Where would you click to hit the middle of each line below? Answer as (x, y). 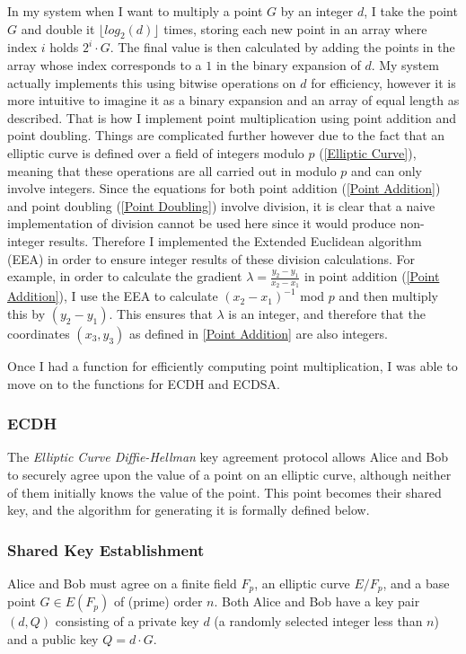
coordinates (39, 333)
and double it (58, 28)
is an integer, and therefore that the (327, 313)
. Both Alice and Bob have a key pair (317, 601)
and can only (387, 170)
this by (26, 313)
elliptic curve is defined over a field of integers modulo (156, 152)
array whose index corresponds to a (105, 64)
